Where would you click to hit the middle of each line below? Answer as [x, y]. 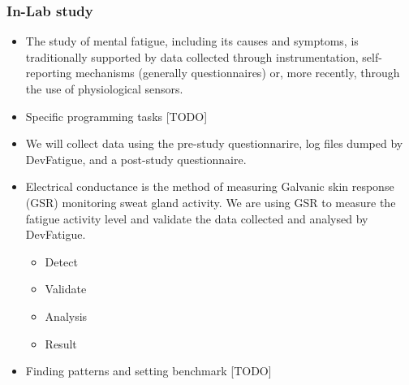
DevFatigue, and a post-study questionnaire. [136, 159]
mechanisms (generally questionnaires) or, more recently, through [237, 73]
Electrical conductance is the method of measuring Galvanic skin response [210, 186]
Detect [61, 261]
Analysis [66, 316]
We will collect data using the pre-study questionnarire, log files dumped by [214, 143]
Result [61, 343]
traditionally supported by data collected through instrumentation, [192, 56]
